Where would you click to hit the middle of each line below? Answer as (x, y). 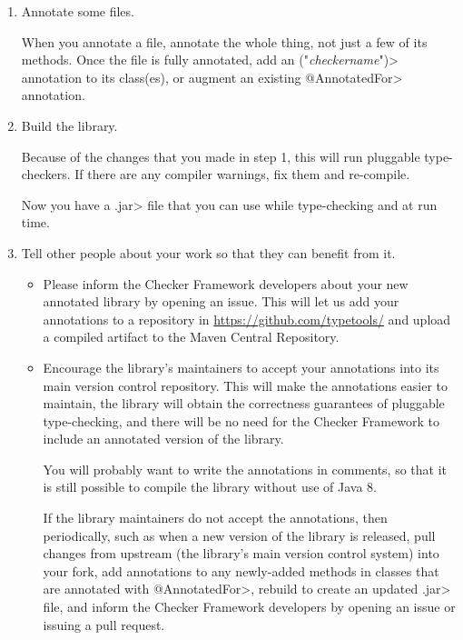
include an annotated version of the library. (163, 439)
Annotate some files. (78, 11)
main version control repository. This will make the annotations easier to (246, 385)
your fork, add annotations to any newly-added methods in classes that (241, 570)
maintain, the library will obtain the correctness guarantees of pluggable (244, 403)
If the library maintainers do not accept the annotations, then (215, 518)
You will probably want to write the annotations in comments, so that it (245, 469)
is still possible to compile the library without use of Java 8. (210, 487)
